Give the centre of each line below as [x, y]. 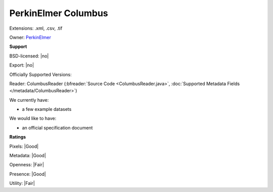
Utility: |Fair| [22, 183]
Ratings [18, 137]
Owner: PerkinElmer [30, 37]
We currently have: [29, 100]
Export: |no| [22, 65]
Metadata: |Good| [28, 156]
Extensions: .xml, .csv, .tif [36, 28]
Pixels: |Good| [24, 146]
